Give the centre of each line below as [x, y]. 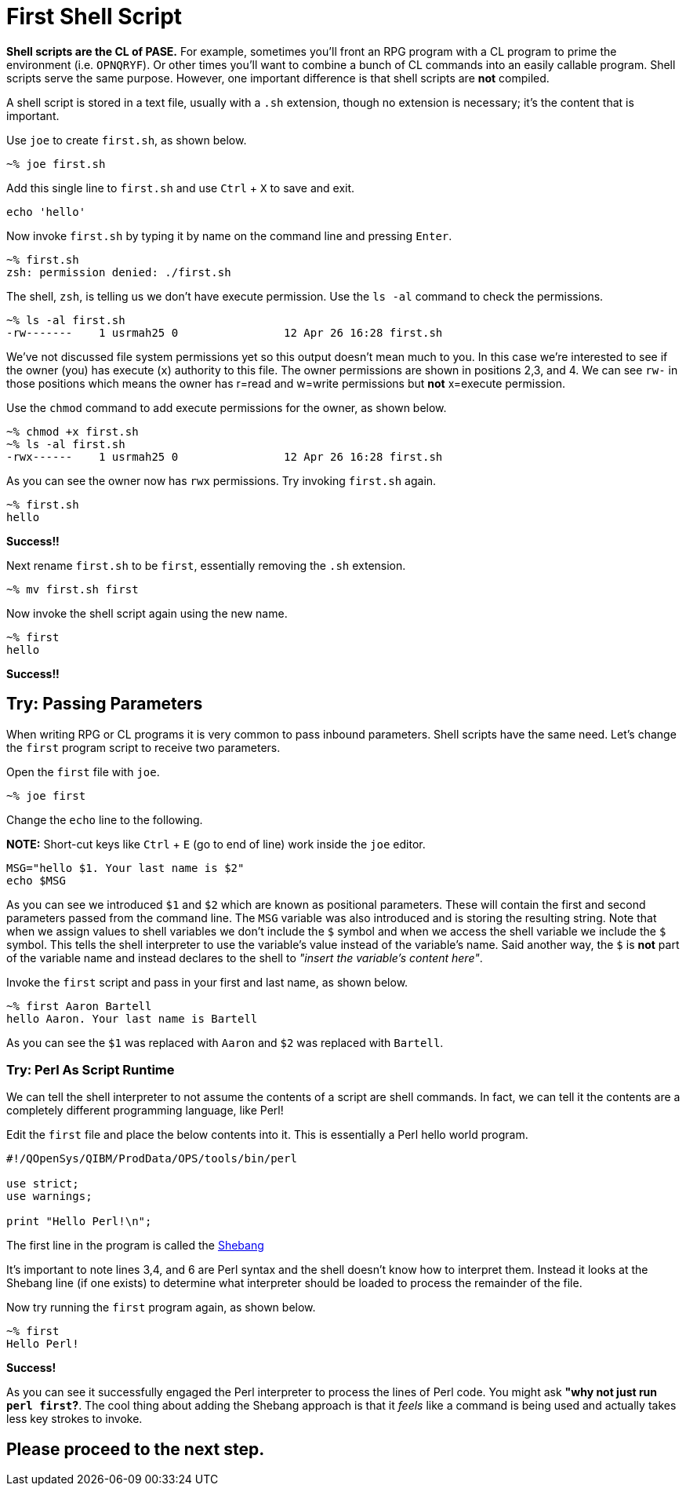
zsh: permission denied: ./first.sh [119, 272]
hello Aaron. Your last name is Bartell [132, 1018]
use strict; [43, 1184]
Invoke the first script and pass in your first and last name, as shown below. [207, 982]
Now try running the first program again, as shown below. [161, 1308]
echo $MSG [36, 880]
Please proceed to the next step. [136, 1449]
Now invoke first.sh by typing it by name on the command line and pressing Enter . [229, 235]
